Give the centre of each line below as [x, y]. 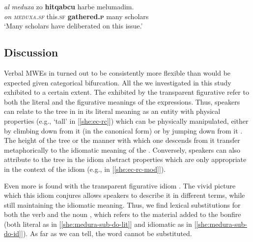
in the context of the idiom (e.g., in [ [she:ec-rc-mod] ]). [85, 169]
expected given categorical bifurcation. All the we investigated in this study [118, 82]
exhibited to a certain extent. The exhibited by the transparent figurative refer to [126, 92]
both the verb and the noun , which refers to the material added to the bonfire [123, 214]
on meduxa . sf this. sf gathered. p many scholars [76, 16]
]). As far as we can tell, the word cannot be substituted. [107, 233]
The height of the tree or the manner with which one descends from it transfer [122, 140]
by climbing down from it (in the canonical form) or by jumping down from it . [123, 130]
